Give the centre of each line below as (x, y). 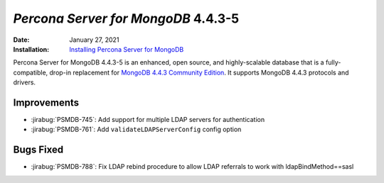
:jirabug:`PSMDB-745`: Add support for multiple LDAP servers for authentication (148, 120)
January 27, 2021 (94, 40)
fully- (333, 62)
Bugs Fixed (38, 150)
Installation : (31, 49)
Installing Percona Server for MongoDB (127, 49)
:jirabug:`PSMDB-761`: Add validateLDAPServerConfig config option (136, 129)
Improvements (46, 102)
